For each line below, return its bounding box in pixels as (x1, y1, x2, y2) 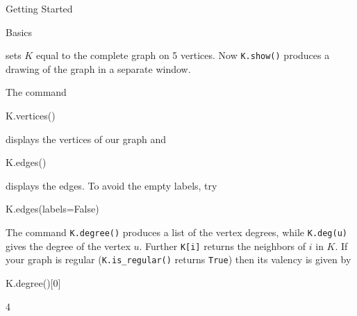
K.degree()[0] (6, 275, 61, 290)
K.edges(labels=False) (6, 201, 99, 216)
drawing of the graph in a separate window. (6, 61, 191, 76)
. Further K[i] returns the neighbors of (139, 238, 306, 253)
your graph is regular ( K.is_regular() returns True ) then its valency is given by (6, 252, 351, 267)
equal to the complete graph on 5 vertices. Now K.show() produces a (35, 48, 330, 63)
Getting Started (6, 1, 73, 15)
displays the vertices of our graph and (6, 131, 166, 146)
